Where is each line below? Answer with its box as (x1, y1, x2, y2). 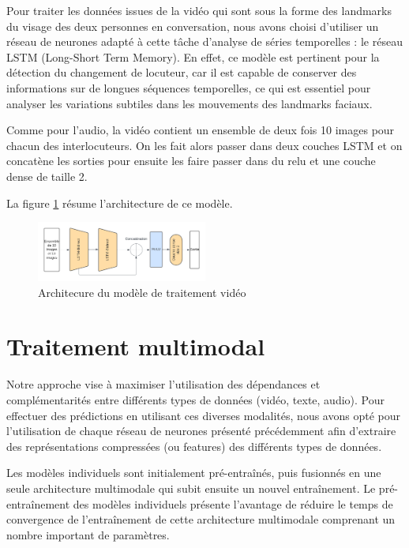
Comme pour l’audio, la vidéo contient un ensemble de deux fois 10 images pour (6, 122, 395, 138)
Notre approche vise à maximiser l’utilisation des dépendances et (6, 376, 321, 392)
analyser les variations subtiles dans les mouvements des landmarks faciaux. (6, 95, 373, 111)
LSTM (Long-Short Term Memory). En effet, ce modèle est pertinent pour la (6, 48, 380, 65)
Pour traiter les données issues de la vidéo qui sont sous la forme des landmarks (6, 2, 392, 18)
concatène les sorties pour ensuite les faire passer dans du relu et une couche (6, 152, 376, 169)
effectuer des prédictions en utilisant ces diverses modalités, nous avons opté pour (6, 407, 400, 423)
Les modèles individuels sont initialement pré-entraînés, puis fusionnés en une (6, 464, 381, 481)
